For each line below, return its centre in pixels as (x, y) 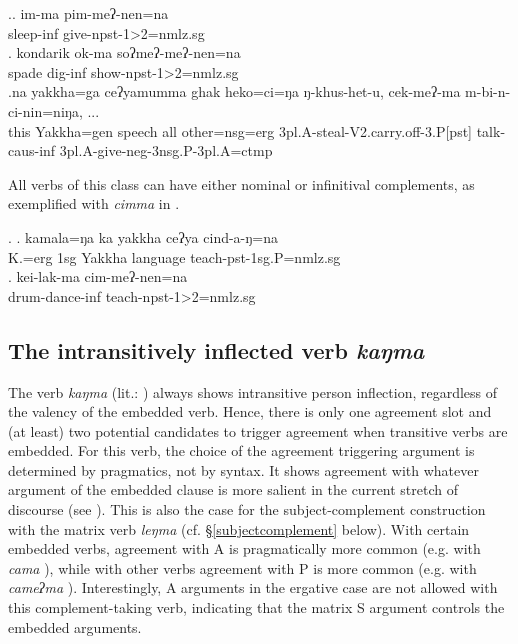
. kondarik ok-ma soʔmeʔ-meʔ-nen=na (124, 52)
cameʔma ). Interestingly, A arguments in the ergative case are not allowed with (253, 587)
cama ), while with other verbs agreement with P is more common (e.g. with (242, 567)
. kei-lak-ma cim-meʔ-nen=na (98, 276)
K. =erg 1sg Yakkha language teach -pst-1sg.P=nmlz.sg (174, 256)
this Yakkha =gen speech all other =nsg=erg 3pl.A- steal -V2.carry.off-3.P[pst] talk (254, 130)
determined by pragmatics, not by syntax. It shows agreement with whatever (243, 469)
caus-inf (32, 150)
